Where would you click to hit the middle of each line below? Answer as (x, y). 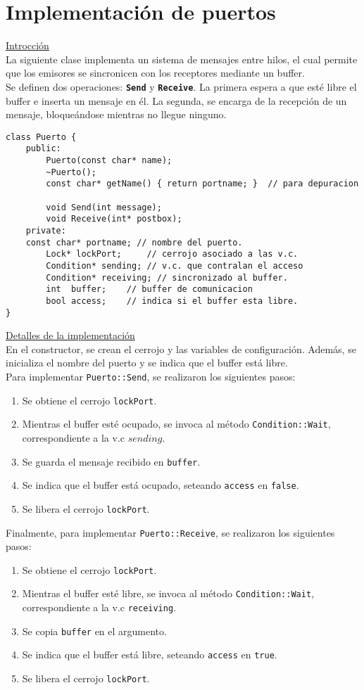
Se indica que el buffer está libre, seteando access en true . (150, 654)
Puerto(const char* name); (109, 161)
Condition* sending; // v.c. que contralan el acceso (175, 266)
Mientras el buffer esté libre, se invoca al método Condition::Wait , (168, 593)
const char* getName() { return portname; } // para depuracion (202, 184)
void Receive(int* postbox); (114, 219)
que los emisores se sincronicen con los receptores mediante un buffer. (155, 73)
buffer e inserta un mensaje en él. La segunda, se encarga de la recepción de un (176, 100)
